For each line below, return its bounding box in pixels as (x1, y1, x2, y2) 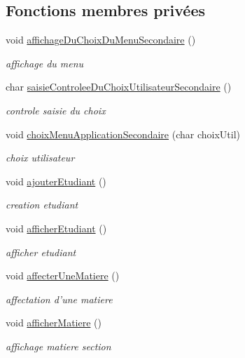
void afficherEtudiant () (6, 220, 107, 235)
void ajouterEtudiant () (6, 173, 106, 188)
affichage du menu (6, 55, 84, 70)
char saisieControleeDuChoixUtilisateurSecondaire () (6, 79, 232, 94)
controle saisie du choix (6, 102, 106, 117)
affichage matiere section (6, 338, 111, 353)
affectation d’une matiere (6, 291, 113, 306)
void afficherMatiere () (6, 315, 101, 330)
